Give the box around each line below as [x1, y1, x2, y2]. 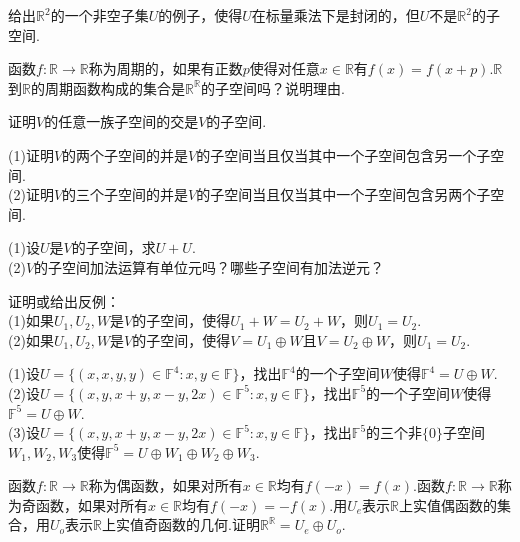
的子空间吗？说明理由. [200, 77, 345, 98]
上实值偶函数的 [399, 494, 498, 515]
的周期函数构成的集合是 [30, 77, 185, 98]
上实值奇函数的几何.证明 [102, 514, 260, 535]
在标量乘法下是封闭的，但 [251, 5, 420, 25]
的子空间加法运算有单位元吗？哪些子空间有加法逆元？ [34, 256, 385, 277]
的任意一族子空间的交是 [44, 111, 199, 132]
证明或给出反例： [8, 290, 120, 311]
